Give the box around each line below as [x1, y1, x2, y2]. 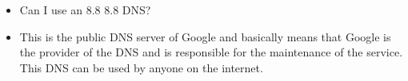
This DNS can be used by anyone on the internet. [19, 59, 263, 75]
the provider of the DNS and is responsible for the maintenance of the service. [19, 44, 403, 60]
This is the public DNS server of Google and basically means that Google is [19, 28, 391, 44]
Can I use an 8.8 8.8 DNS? [19, 2, 151, 17]
